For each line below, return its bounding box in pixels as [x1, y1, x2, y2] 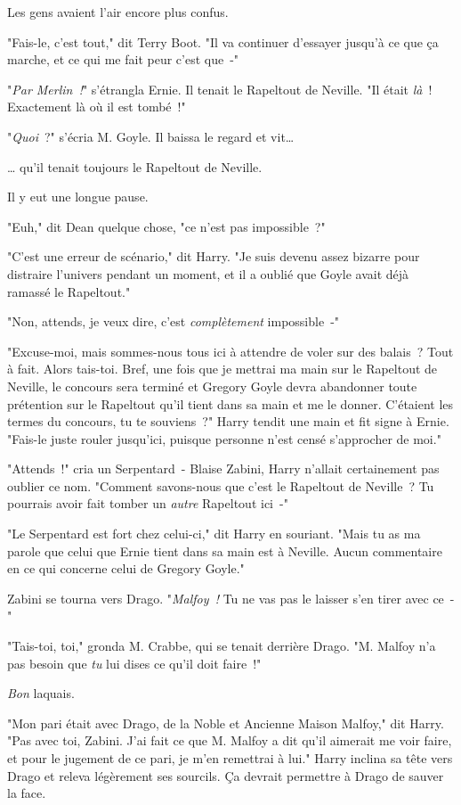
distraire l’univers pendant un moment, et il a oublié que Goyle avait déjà [7, 264, 409, 283]
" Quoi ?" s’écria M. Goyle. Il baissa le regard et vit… [7, 127, 295, 145]
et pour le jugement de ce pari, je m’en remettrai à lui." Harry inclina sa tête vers [7, 749, 453, 767]
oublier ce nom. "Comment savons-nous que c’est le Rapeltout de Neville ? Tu [7, 476, 434, 495]
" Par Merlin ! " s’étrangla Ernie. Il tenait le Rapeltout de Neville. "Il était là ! [7, 79, 433, 98]
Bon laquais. [7, 684, 75, 702]
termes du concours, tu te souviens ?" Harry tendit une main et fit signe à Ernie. [7, 412, 449, 431]
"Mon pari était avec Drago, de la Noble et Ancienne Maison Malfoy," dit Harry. [7, 713, 444, 732]
